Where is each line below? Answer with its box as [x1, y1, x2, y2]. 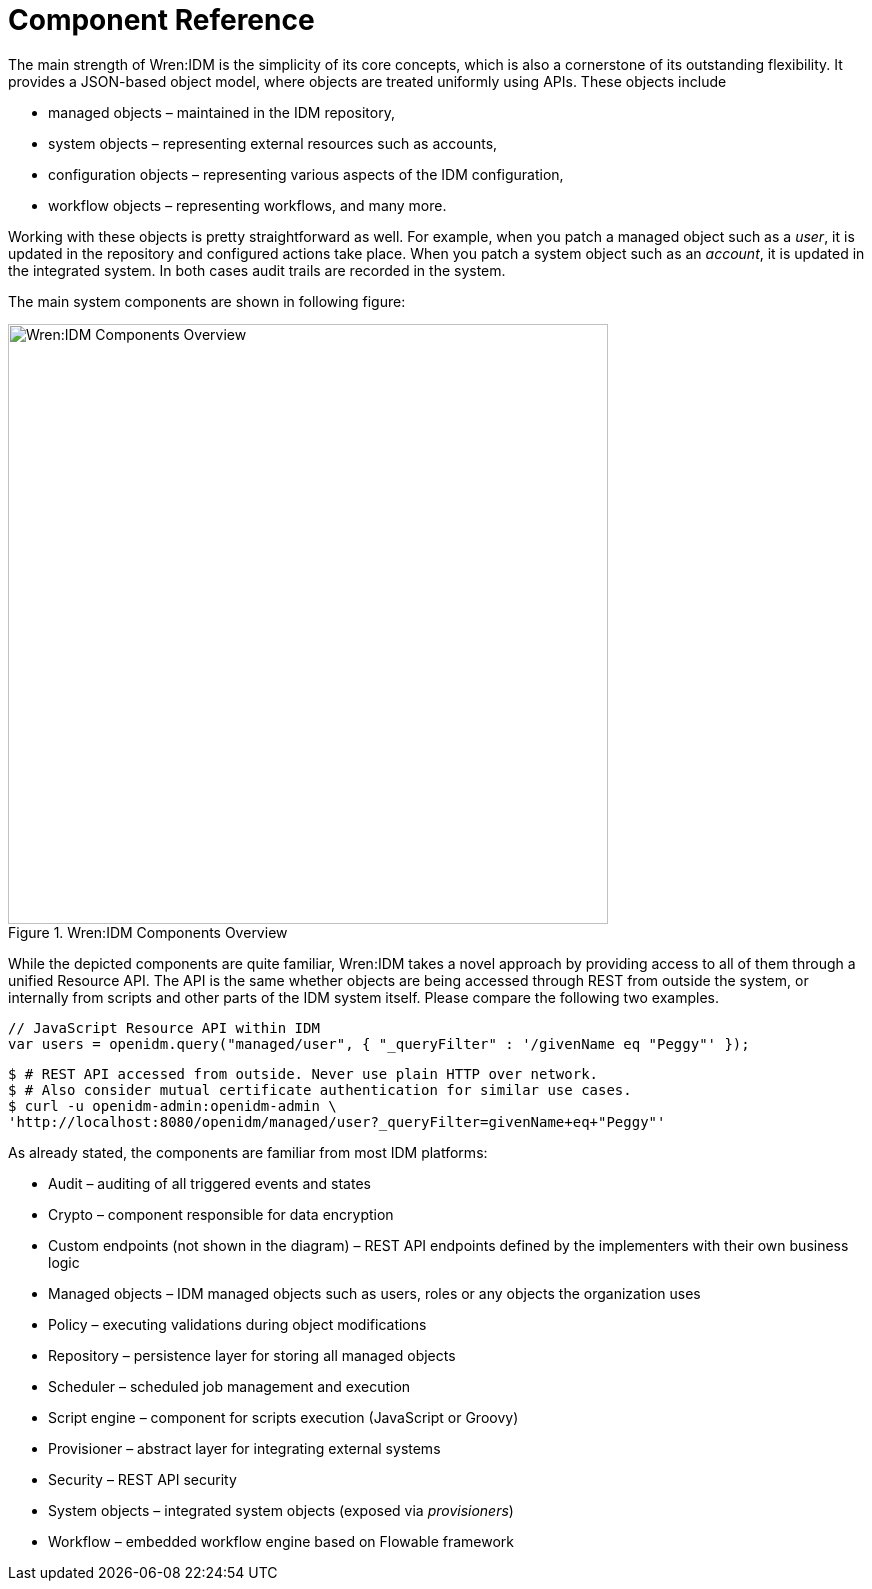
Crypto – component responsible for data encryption [48, 1205, 394, 1223]
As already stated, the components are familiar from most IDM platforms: [8, 1143, 488, 1161]
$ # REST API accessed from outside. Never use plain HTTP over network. [8, 1065, 599, 1082]
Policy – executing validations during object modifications [48, 1315, 427, 1333]
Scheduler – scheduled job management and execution [48, 1377, 411, 1395]
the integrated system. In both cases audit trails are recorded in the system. [8, 261, 506, 279]
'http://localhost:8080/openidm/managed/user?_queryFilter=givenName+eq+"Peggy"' [8, 1113, 666, 1130]
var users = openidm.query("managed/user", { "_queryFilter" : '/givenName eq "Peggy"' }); [8, 1035, 750, 1052]
